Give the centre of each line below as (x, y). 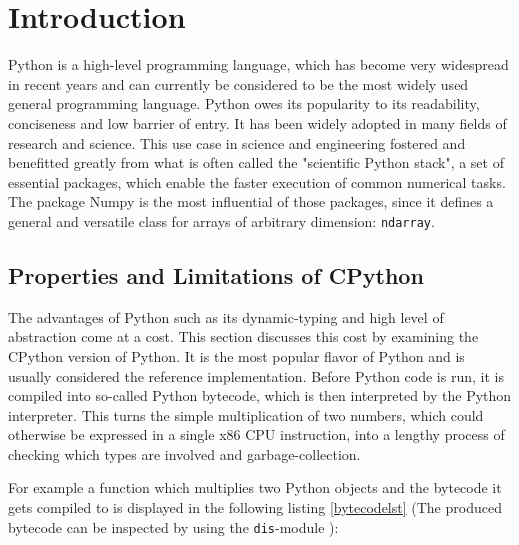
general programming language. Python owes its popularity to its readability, (244, 103)
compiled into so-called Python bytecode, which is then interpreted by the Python (260, 395)
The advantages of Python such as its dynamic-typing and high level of (226, 316)
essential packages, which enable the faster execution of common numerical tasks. (257, 181)
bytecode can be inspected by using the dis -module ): (173, 526)
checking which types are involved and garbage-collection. (184, 453)
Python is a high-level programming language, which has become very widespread (258, 64)
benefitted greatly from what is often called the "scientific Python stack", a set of (256, 162)
